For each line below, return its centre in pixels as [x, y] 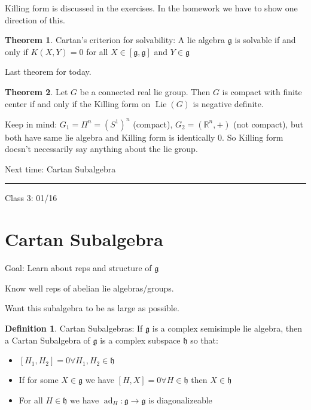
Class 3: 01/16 [31, 198]
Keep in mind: [31, 124]
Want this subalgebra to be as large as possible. [92, 308]
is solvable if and [265, 40]
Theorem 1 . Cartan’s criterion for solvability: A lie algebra [115, 40]
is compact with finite [262, 91]
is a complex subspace [140, 340]
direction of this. [35, 19]
